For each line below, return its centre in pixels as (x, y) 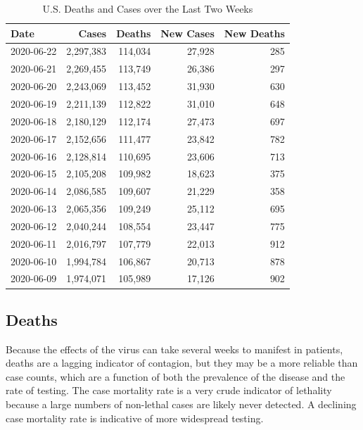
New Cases (187, 33)
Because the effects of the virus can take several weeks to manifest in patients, (174, 349)
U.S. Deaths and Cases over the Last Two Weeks (148, 8)
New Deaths (254, 33)
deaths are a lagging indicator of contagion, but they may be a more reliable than (182, 363)
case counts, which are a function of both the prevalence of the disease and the (176, 376)
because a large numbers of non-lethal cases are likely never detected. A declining (181, 404)
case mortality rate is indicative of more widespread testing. (135, 418)
